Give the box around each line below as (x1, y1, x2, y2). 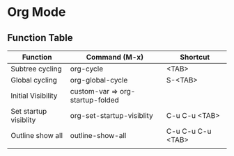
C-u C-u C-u (166, 126, 212, 136)
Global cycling (10, 76, 58, 85)
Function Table (7, 32, 73, 44)
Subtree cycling (10, 64, 63, 73)
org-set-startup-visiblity (70, 111, 153, 120)
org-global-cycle (70, 76, 128, 85)
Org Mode (7, 4, 66, 20)
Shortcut (180, 53, 210, 62)
